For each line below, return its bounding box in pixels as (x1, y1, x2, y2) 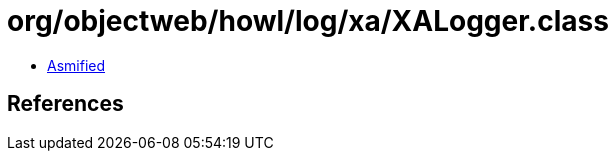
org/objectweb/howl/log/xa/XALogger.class (7, 4, 609, 38)
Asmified (47, 56, 106, 74)
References (7, 91, 124, 117)
